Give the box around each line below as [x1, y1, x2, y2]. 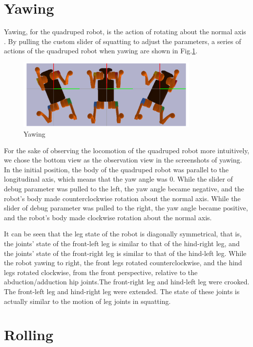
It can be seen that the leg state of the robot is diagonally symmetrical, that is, [4, 229, 242, 239]
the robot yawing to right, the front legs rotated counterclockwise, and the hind [4, 257, 242, 268]
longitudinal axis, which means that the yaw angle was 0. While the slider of [4, 174, 233, 184]
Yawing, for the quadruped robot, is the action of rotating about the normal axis [4, 26, 246, 37]
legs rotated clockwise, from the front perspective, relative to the [4, 267, 198, 277]
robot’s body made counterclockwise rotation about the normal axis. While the [4, 193, 241, 203]
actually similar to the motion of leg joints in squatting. [4, 296, 171, 306]
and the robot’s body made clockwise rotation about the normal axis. [4, 212, 212, 222]
